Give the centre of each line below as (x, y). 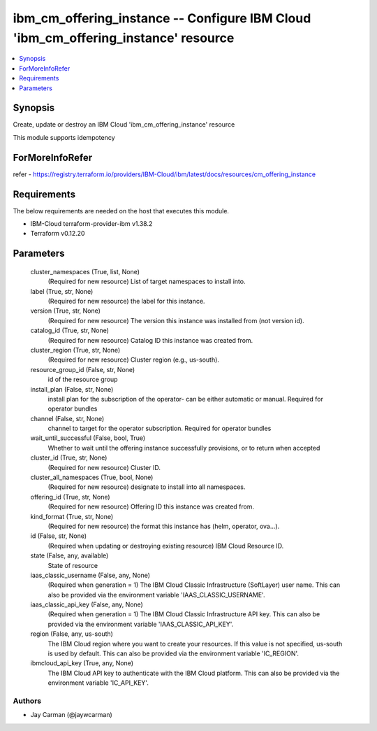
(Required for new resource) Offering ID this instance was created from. (151, 506)
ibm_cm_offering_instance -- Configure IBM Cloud (162, 18)
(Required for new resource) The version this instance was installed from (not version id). (176, 320)
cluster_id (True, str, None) (69, 457)
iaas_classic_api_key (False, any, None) (87, 604)
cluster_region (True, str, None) (75, 350)
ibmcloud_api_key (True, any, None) (82, 663)
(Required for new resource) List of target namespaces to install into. (147, 282)
